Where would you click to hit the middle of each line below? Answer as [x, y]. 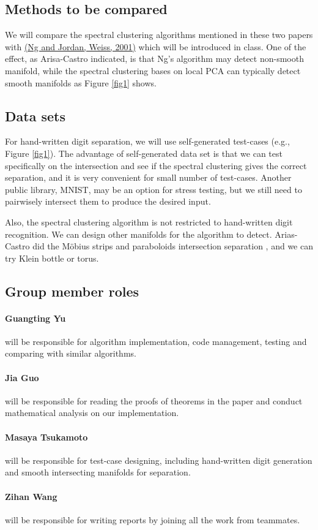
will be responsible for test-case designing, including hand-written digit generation [159, 460]
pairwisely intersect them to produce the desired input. [108, 201]
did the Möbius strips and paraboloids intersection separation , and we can [173, 246]
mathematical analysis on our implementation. [92, 413]
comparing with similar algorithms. [71, 353]
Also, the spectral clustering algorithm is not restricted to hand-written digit [149, 221]
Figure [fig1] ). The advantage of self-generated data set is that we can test [144, 153]
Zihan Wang [31, 496]
